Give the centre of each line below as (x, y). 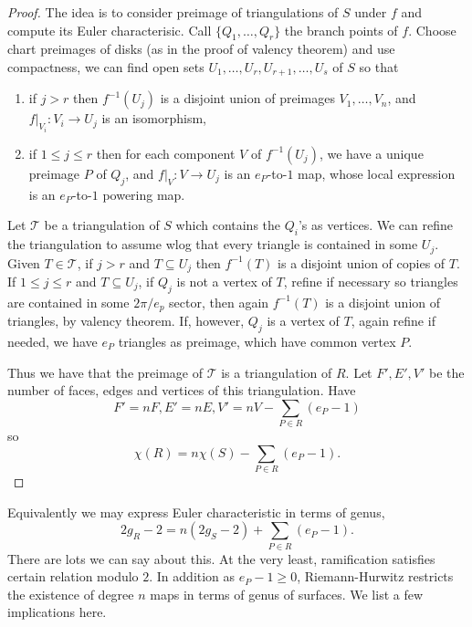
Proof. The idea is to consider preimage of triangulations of (173, 12)
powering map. (144, 194)
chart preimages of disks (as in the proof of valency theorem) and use (201, 49)
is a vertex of (303, 321)
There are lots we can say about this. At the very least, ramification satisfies (221, 558)
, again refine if (393, 321)
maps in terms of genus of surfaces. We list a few (287, 594)
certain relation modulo (73, 576)
